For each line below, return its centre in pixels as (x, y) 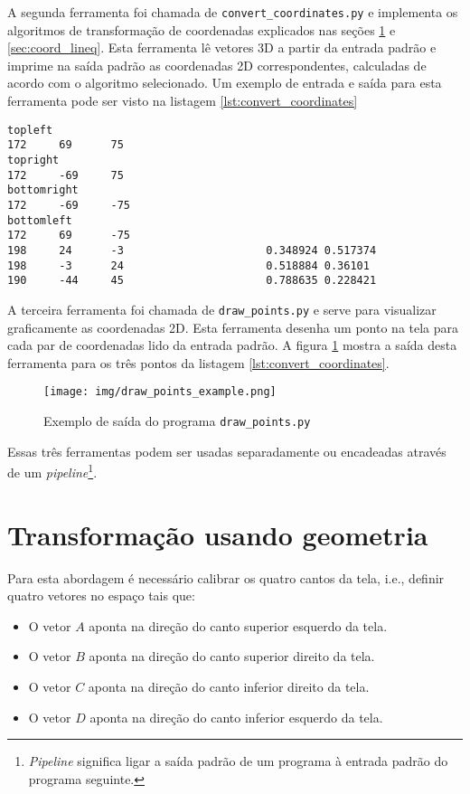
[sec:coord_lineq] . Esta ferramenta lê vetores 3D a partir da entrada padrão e (222, 47)
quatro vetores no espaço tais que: (101, 595)
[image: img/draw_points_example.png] (160, 392)
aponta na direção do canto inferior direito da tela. (229, 686)
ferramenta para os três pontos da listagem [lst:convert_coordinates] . (198, 362)
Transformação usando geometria (218, 534)
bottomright (43, 190)
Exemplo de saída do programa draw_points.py (177, 420)
